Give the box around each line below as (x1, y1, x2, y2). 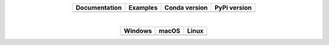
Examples (128, 4, 158, 12)
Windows (124, 27, 152, 35)
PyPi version (214, 4, 252, 12)
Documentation (76, 4, 122, 12)
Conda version (164, 4, 208, 12)
